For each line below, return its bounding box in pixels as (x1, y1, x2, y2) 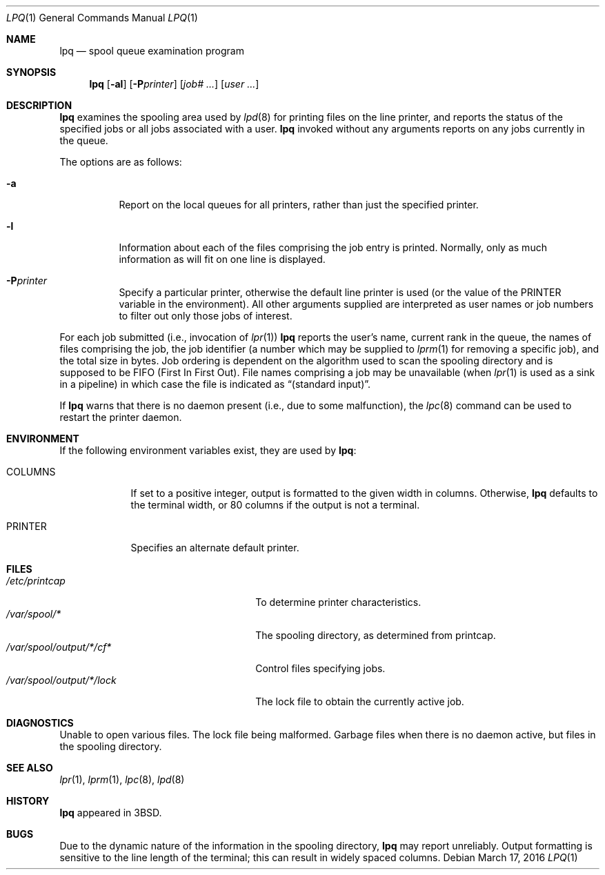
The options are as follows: (59, 156, 182, 168)
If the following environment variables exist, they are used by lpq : (59, 444, 357, 456)
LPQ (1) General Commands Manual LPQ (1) (6, 12, 198, 23)
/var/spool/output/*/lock (6, 674, 117, 686)
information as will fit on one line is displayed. (119, 253, 326, 265)
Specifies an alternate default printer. (130, 542, 299, 553)
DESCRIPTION (6, 99, 72, 111)
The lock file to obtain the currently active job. (255, 696, 464, 707)
